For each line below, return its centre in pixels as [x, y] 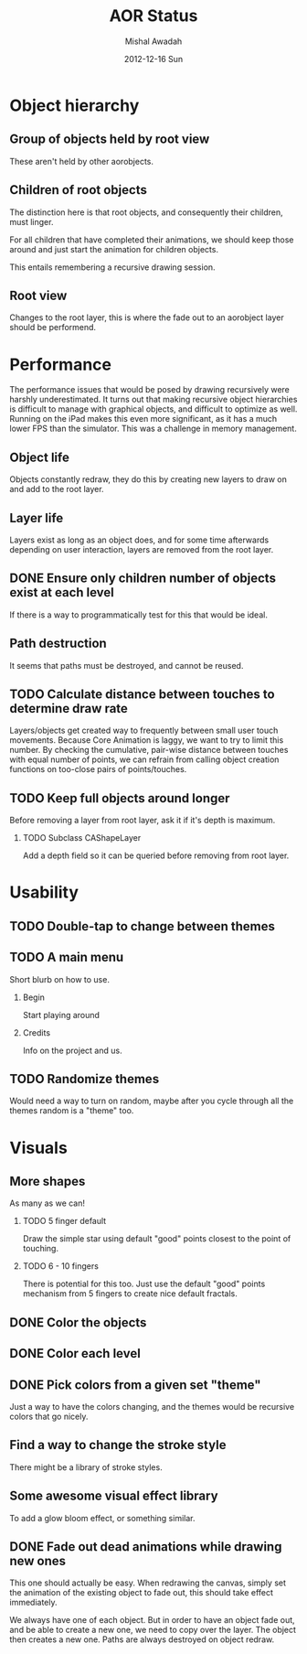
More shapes [48, 1181]
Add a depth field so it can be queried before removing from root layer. [156, 855]
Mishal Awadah [153, 41]
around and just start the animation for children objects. [114, 249]
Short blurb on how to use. [59, 979]
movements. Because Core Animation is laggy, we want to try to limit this [147, 740]
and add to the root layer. [57, 489]
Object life [40, 457]
